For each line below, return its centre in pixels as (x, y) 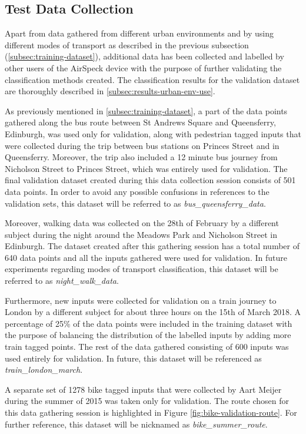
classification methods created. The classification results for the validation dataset (152, 79)
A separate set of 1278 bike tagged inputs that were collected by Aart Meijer (143, 389)
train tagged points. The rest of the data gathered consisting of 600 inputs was (147, 347)
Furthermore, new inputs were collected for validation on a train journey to (141, 300)
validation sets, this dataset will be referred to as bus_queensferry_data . (135, 203)
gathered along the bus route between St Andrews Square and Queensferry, (140, 122)
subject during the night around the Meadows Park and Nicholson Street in (141, 234)
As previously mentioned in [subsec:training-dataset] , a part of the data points (146, 110)
